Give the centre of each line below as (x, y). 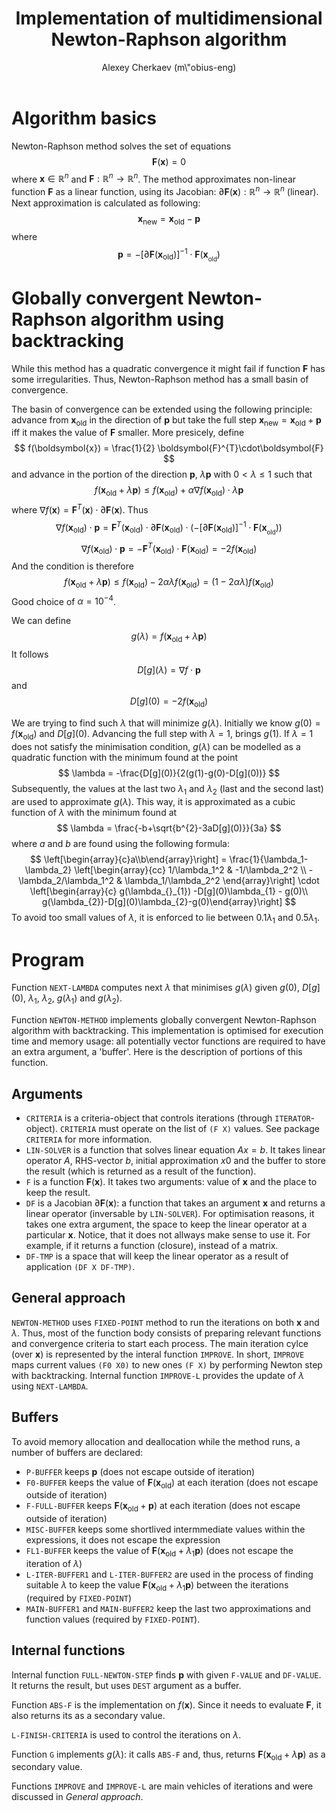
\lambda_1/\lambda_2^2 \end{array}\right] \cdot (222, 880)
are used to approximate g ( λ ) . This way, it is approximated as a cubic (153, 801)
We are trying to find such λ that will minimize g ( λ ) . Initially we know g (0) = (166, 723)
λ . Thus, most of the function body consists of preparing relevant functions (166, 1333)
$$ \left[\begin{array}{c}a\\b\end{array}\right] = (128, 859)
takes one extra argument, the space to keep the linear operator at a (166, 1224)
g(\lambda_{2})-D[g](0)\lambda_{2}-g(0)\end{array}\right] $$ (169, 901)
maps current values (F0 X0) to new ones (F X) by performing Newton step (167, 1364)
